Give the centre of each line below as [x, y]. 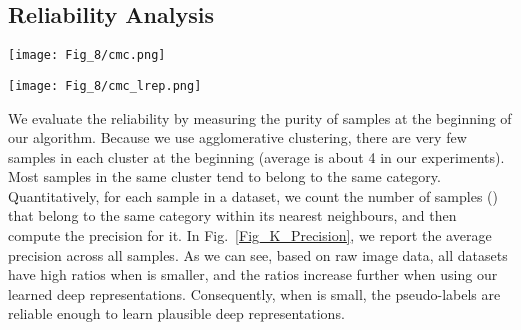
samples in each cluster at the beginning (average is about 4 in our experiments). [256, 156]
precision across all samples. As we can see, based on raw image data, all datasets [258, 254]
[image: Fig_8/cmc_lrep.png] [105, 85]
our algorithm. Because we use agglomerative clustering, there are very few [237, 137]
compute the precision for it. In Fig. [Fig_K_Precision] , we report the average [250, 235]
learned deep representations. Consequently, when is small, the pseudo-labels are [254, 293]
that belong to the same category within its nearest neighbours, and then [232, 215]
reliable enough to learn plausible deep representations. [176, 313]
